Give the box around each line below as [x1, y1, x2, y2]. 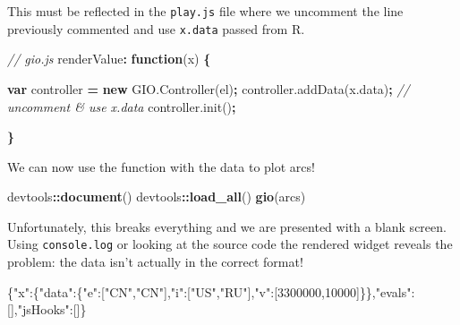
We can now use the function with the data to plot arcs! [7, 157, 315, 175]
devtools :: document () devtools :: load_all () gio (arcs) [7, 187, 306, 206]
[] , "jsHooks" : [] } [7, 300, 87, 319]
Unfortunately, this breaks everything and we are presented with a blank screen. [7, 217, 447, 235]
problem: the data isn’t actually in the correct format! [7, 252, 303, 271]
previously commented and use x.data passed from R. [7, 19, 305, 38]
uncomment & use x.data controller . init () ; [7, 97, 236, 115]
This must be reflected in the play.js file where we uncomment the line [7, 2, 404, 20]
